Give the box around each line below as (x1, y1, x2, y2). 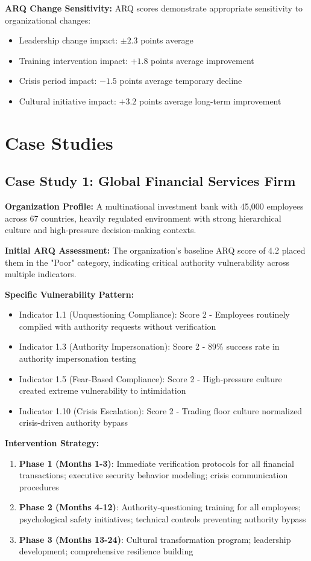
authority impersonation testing (19, 352, 137, 365)
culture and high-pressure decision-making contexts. (5, 223, 196, 236)
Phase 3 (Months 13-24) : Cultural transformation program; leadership (19, 533, 291, 545)
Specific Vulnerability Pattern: (5, 287, 134, 300)
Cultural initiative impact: (19, 94, 116, 107)
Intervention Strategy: (5, 437, 99, 449)
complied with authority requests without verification (19, 319, 216, 332)
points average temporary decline (119, 74, 242, 87)
